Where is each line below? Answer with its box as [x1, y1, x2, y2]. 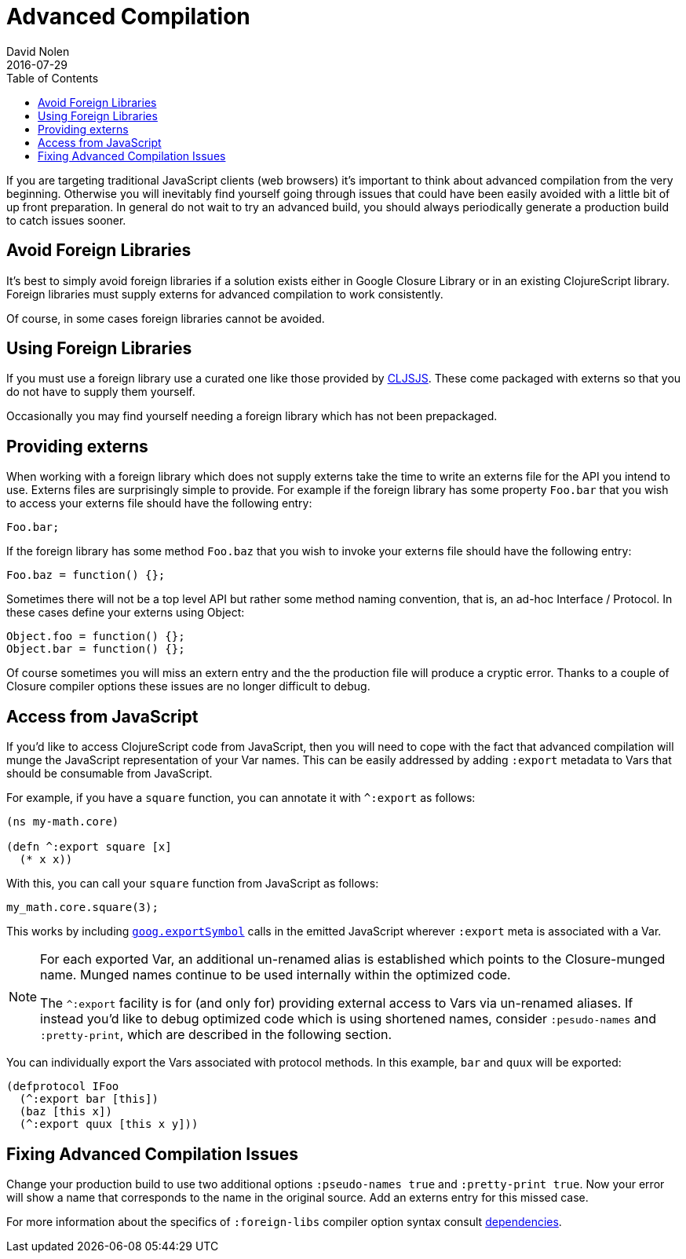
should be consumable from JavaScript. [6, 767, 213, 781]
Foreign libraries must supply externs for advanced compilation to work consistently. [6, 287, 443, 301]
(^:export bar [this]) [19, 1092, 159, 1106]
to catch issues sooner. [6, 213, 126, 227]
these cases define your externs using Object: [6, 606, 245, 620]
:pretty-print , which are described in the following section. [40, 1027, 392, 1043]
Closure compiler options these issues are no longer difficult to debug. [6, 679, 370, 694]
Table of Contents [6, 71, 99, 85]
